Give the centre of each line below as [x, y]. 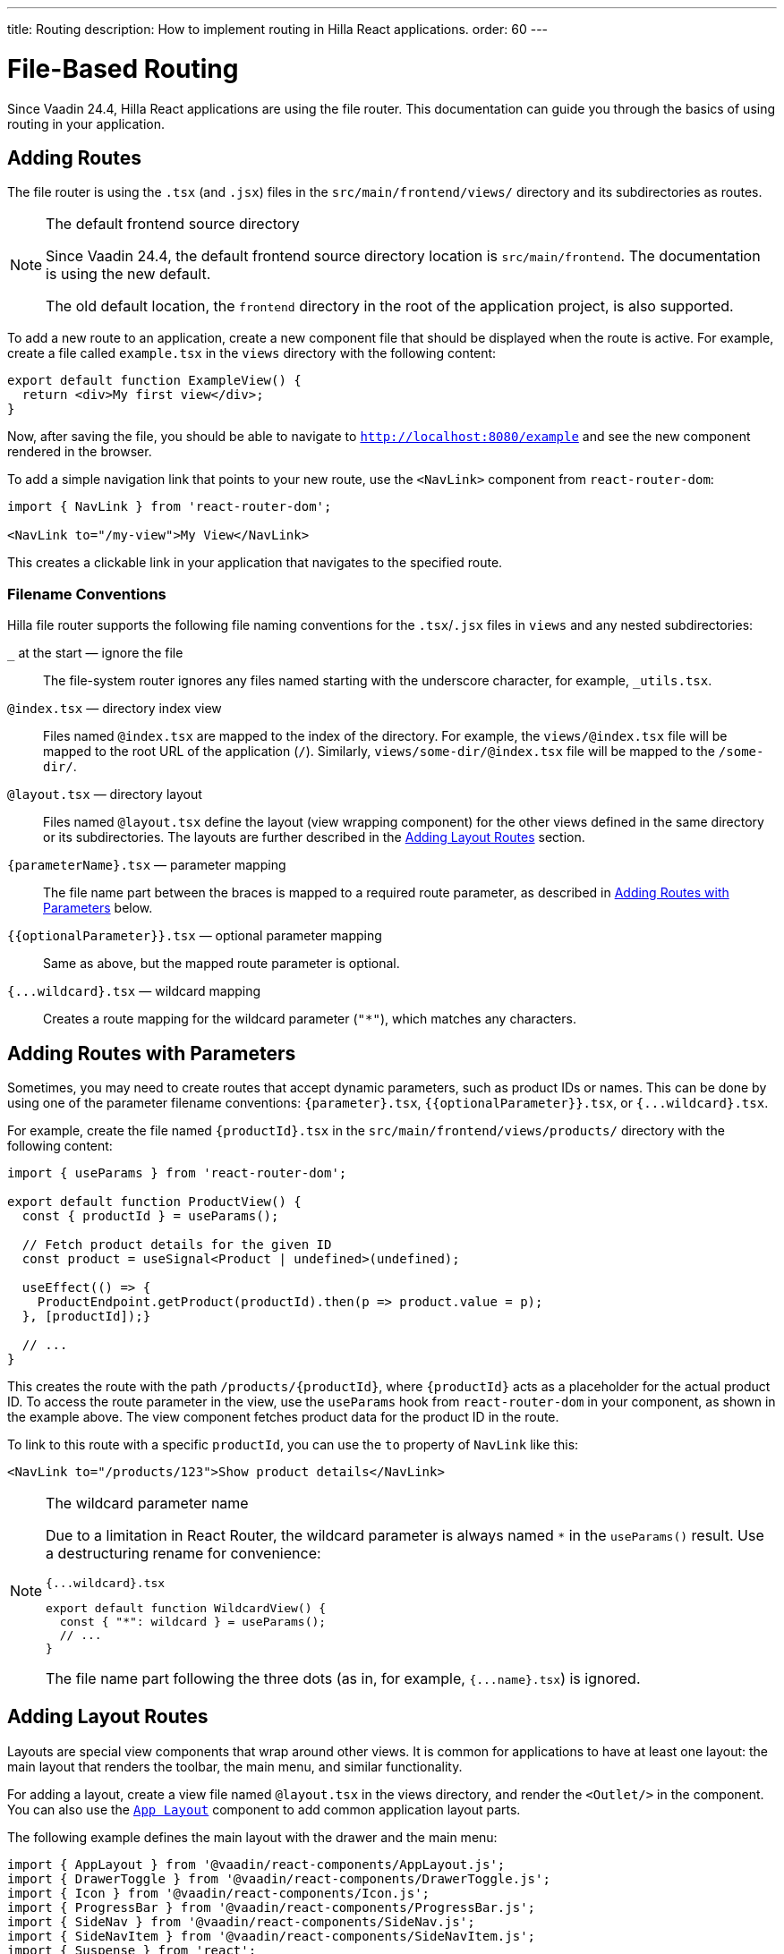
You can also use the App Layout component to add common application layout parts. [264, 1809]
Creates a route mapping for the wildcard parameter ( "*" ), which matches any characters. [310, 1019]
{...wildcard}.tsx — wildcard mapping [134, 991]
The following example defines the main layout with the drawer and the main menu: [252, 1837]
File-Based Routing [123, 68]
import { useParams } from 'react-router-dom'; [177, 1172]
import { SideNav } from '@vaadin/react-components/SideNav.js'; [241, 1921]
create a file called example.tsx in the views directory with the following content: [252, 353]
